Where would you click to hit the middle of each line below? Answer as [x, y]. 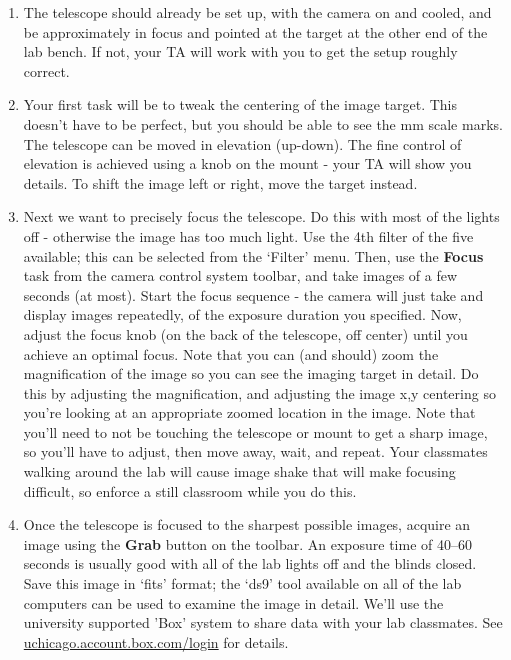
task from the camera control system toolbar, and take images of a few [240, 275]
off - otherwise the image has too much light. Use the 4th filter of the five [248, 235]
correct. [46, 70]
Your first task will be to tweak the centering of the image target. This [240, 104]
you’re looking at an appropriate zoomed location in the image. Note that [249, 412]
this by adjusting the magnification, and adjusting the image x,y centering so [259, 392]
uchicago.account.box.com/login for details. [156, 641]
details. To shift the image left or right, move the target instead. [220, 182]
